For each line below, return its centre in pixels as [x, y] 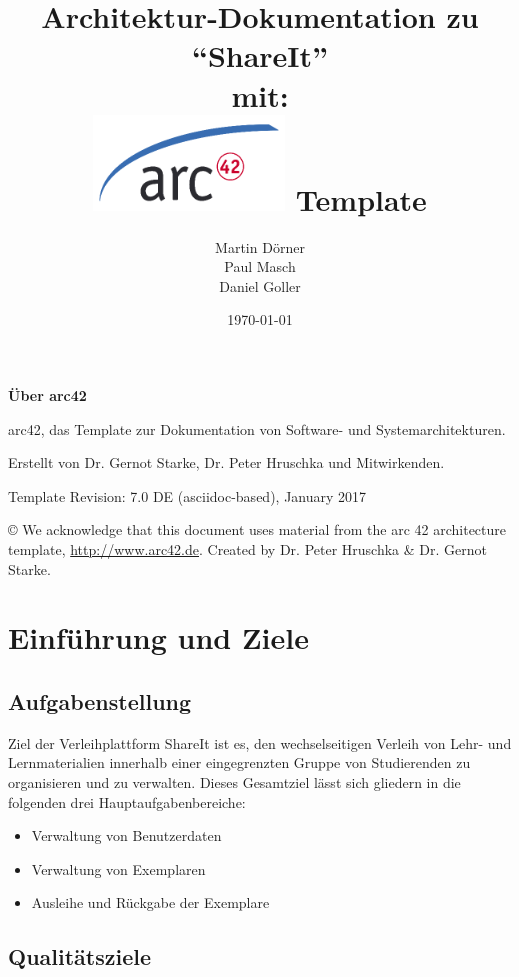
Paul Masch [260, 266]
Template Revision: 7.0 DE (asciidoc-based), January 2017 [187, 495]
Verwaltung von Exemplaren [118, 868]
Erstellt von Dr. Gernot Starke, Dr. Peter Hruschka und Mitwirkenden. [226, 462]
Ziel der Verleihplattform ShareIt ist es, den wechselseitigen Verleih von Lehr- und [260, 742]
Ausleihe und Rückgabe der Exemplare [150, 902]
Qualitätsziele [80, 956]
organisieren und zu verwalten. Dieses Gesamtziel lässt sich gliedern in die [234, 781]
